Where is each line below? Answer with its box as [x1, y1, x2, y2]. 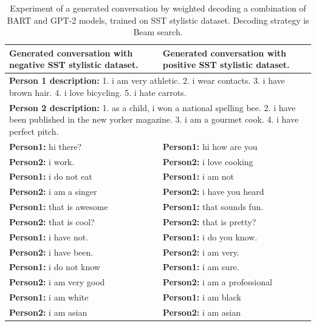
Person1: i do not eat [9, 170, 92, 183]
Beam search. [133, 25, 183, 38]
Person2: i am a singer [9, 185, 97, 198]
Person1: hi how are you [162, 140, 258, 152]
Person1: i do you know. [162, 230, 258, 243]
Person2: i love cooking [162, 155, 253, 168]
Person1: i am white [9, 291, 89, 304]
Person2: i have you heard [162, 185, 264, 198]
